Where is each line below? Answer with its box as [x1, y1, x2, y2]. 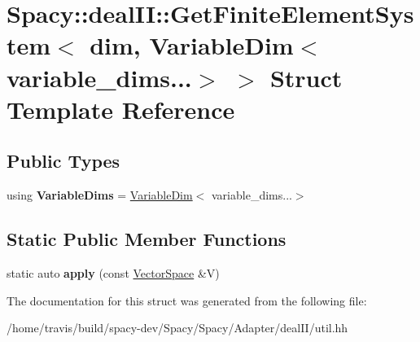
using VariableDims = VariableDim [7, 186, 193, 204]
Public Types [7, 148, 120, 173]
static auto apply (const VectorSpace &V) [7, 264, 220, 281]
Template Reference [7, 92, 235, 125]
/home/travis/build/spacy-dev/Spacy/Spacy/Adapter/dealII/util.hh [7, 319, 348, 336]
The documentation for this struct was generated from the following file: [7, 292, 367, 309]
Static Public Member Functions [7, 226, 287, 252]
